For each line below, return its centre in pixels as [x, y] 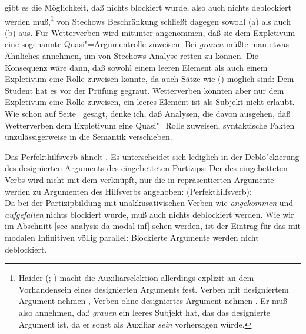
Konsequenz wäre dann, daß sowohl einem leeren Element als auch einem [136, 67]
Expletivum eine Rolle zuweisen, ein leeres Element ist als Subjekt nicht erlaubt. [150, 102]
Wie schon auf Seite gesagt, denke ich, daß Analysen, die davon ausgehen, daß [148, 113]
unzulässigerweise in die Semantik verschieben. [89, 137]
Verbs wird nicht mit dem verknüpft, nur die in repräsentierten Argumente [139, 179]
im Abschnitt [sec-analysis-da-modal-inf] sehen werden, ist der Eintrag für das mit [153, 226]
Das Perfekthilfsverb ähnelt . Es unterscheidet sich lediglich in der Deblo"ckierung [152, 156]
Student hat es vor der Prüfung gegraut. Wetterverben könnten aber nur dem [144, 90]
